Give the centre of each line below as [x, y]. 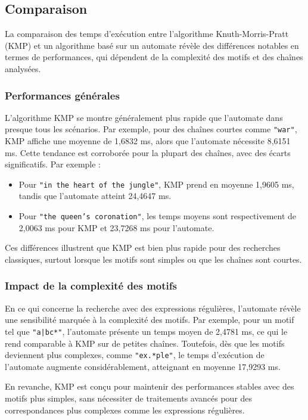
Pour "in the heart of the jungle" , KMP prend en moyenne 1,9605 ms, [156, 184]
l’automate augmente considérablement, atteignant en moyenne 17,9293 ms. [143, 366]
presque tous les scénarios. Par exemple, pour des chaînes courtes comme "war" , [151, 129]
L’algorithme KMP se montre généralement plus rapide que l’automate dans [144, 117]
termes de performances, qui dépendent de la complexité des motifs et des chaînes [154, 57]
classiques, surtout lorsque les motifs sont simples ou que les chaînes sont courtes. [153, 259]
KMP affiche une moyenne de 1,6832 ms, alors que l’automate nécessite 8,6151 [148, 141]
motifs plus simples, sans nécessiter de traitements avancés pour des [129, 398]
